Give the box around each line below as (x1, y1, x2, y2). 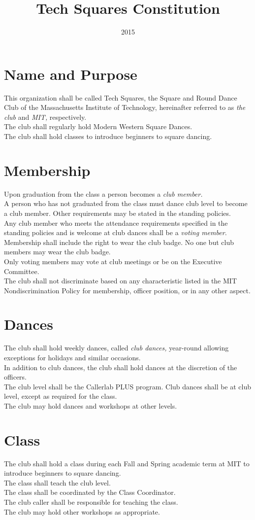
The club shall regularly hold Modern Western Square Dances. (4, 121, 192, 132)
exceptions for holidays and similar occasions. (4, 352, 141, 362)
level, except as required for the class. (4, 391, 117, 401)
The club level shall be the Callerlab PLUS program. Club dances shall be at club (4, 381, 252, 391)
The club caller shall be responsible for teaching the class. (4, 497, 178, 507)
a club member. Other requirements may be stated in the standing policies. (4, 208, 231, 218)
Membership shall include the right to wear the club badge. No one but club (4, 237, 234, 247)
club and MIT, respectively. (4, 111, 87, 122)
